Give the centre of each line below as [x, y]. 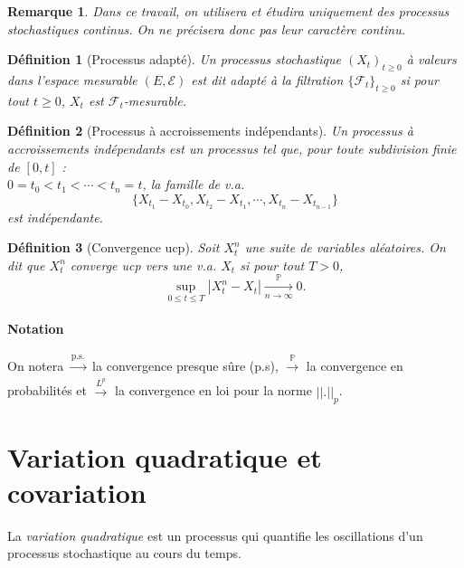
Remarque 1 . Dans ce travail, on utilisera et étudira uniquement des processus [228, 11]
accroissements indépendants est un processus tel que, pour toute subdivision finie [232, 148]
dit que [26, 265]
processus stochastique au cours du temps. [124, 553]
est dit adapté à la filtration [267, 79]
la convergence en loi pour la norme [213, 390]
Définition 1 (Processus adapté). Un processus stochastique [174, 59]
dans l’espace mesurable [72, 79]
